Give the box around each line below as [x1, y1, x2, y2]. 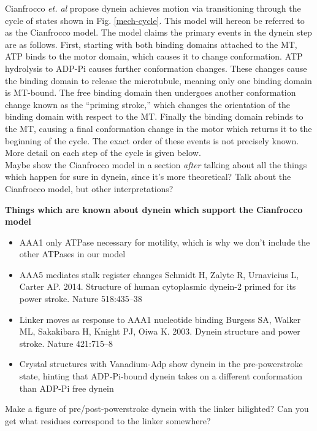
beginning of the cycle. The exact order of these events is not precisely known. [5, 134, 299, 147]
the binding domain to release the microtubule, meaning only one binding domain [5, 74, 312, 87]
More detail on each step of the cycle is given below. [5, 146, 201, 159]
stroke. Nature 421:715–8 [19, 336, 113, 349]
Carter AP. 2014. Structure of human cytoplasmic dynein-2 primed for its [19, 280, 296, 293]
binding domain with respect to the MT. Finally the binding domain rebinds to [5, 110, 304, 123]
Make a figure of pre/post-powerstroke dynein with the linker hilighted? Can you [5, 402, 309, 415]
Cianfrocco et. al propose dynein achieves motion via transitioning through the [5, 2, 301, 14]
